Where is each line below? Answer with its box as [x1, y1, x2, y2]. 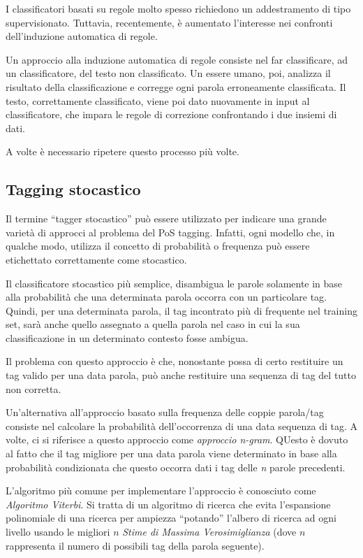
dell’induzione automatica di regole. [6, 29, 158, 43]
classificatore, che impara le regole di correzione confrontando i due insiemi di [6, 107, 337, 122]
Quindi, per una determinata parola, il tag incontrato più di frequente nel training [6, 303, 357, 317]
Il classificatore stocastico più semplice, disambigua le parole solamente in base [6, 276, 343, 290]
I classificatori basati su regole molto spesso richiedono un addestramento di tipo [6, 1, 351, 15]
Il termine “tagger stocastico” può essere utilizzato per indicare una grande [6, 211, 327, 226]
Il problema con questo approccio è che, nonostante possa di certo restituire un [6, 354, 343, 369]
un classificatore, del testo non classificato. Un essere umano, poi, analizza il [6, 66, 331, 80]
